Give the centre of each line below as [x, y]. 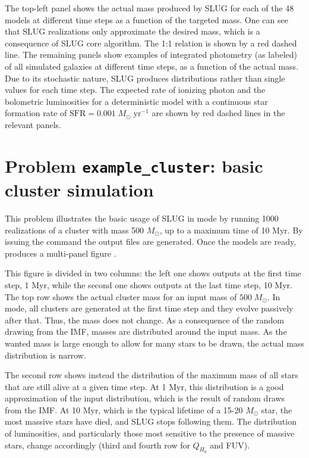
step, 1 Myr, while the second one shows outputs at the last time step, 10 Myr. [149, 284]
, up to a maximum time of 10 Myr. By [231, 230]
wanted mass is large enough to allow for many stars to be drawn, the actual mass [154, 343]
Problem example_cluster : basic [134, 165]
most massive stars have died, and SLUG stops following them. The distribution [151, 421]
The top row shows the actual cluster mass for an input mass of [121, 296]
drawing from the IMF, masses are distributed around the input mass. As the [146, 331]
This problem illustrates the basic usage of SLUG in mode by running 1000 [142, 218]
